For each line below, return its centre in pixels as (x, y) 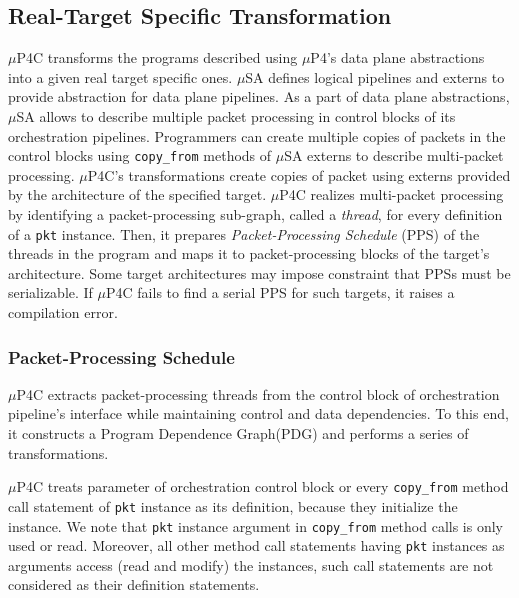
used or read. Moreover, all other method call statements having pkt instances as (256, 545)
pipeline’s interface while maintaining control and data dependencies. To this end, (258, 413)
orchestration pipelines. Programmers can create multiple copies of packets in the (257, 135)
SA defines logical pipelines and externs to (375, 76)
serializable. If (50, 292)
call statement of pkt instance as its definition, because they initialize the (233, 505)
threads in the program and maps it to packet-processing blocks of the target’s (249, 253)
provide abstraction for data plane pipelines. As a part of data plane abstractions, (259, 96)
